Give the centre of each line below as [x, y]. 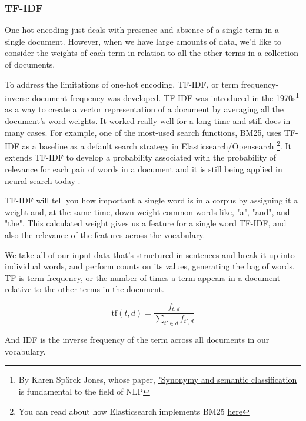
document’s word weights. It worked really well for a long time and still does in [148, 121]
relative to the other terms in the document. [84, 289]
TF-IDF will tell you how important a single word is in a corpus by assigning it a [152, 200]
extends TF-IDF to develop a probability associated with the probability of [140, 157]
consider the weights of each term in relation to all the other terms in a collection [152, 53]
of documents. [30, 64]
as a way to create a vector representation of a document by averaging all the [144, 109]
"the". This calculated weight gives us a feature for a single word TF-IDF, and [146, 223]
